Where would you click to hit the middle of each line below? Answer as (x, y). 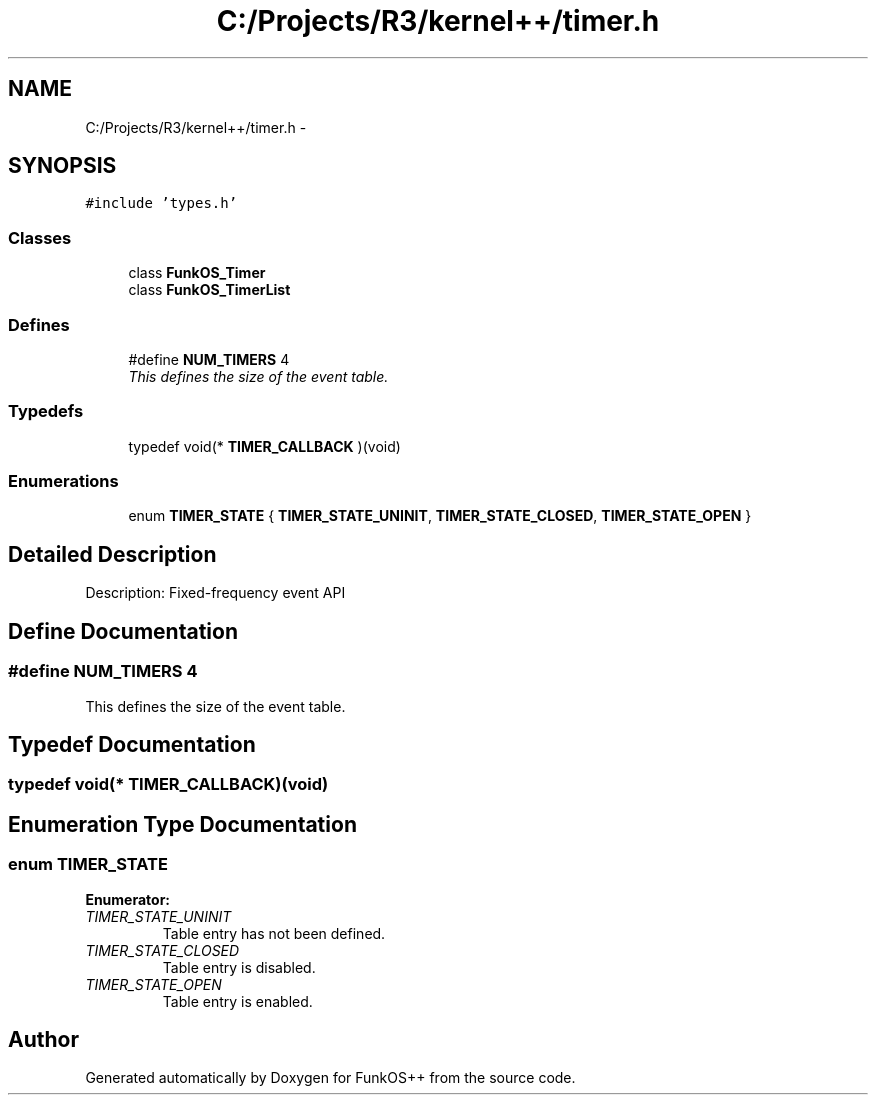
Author (43, 1039)
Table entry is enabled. (237, 1001)
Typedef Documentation (132, 744)
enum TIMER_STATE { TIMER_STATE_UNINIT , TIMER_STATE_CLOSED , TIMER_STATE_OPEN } (440, 516)
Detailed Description (112, 554)
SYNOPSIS (62, 166)
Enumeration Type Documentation (182, 824)
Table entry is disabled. (239, 967)
